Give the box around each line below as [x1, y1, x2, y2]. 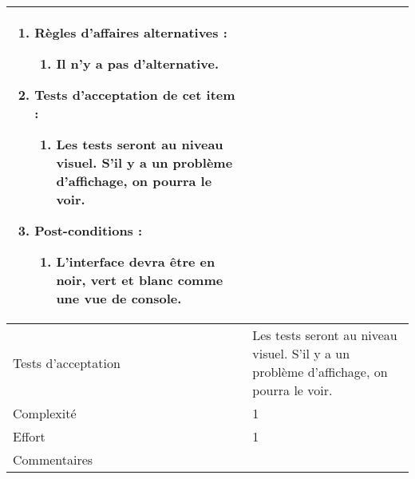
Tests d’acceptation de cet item [34, 85, 235, 104]
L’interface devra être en [56, 252, 215, 271]
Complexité [13, 404, 77, 422]
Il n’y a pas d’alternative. [56, 54, 219, 73]
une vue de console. [56, 289, 182, 307]
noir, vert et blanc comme [56, 271, 223, 289]
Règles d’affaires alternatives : [34, 23, 227, 42]
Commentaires [13, 450, 93, 469]
